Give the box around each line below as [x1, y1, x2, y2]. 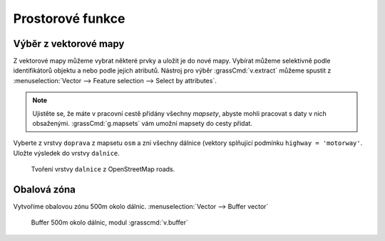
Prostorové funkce [13, 11, 125, 26]
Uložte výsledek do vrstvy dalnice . [13, 149, 120, 157]
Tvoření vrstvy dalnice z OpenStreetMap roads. [31, 165, 175, 173]
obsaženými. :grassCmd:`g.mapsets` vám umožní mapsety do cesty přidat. [32, 119, 253, 128]
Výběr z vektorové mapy [13, 38, 125, 50]
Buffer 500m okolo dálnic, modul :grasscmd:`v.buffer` [31, 218, 188, 227]
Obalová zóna [13, 183, 76, 196]
